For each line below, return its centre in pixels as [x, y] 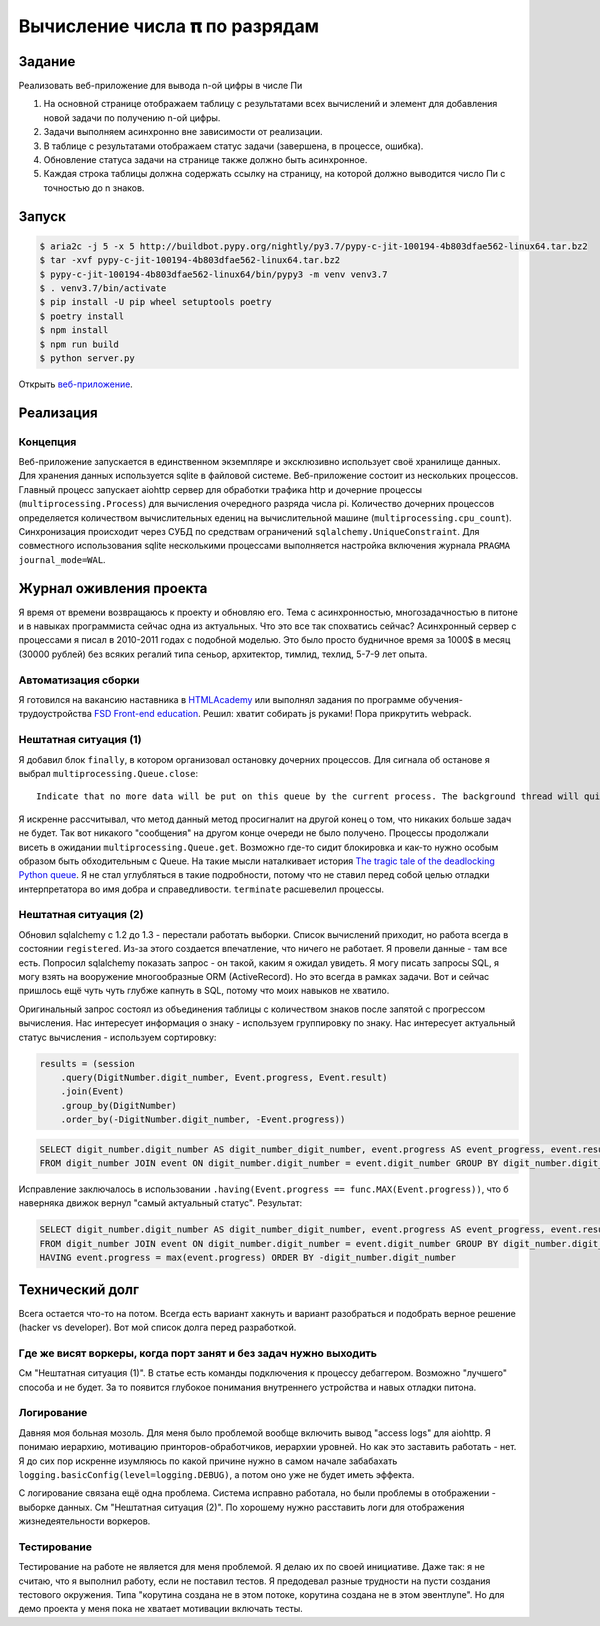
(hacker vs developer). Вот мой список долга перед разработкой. [157, 1327]
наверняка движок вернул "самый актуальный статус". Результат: [160, 1203]
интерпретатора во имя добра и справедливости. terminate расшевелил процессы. [201, 889]
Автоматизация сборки [79, 680]
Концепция [47, 442]
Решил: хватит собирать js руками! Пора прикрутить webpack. [337, 714]
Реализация [58, 412]
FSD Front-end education [146, 714]
